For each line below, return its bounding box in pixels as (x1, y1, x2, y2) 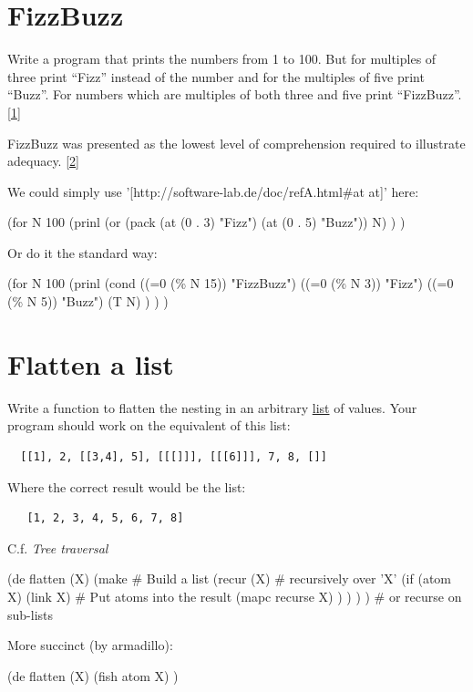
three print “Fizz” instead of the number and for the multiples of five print (7, 67, 425, 86)
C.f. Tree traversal (7, 538, 108, 557)
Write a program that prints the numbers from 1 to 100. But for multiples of (7, 49, 437, 68)
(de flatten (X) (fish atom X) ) (7, 666, 179, 685)
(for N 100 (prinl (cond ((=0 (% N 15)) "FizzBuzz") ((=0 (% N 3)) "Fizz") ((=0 (7, 274, 454, 293)
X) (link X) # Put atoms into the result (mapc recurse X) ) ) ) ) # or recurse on (7, 586, 462, 605)
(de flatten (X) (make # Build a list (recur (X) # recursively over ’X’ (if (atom (7, 569, 452, 588)
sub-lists (7, 604, 54, 624)
